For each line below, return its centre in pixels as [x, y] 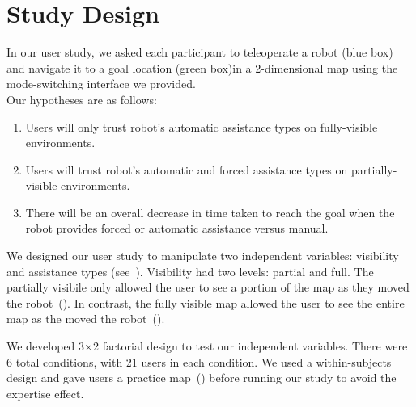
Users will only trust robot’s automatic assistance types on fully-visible [202, 126]
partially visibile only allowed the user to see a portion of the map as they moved [208, 287]
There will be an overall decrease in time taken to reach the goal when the [210, 212]
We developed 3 [46, 346]
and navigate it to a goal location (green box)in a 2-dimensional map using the [202, 67]
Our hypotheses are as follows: [82, 99]
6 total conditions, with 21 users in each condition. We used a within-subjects [199, 361]
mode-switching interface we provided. [101, 84]
